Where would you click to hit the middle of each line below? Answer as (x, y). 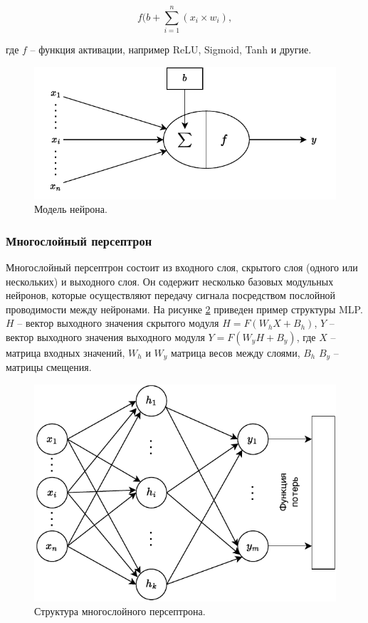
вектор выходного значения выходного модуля (105, 336)
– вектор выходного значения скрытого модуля (118, 323)
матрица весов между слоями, (236, 352)
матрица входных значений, (65, 352)
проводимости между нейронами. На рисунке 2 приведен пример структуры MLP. (184, 309)
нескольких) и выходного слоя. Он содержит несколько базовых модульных (170, 281)
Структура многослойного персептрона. (120, 611)
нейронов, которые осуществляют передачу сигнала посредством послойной (171, 295)
